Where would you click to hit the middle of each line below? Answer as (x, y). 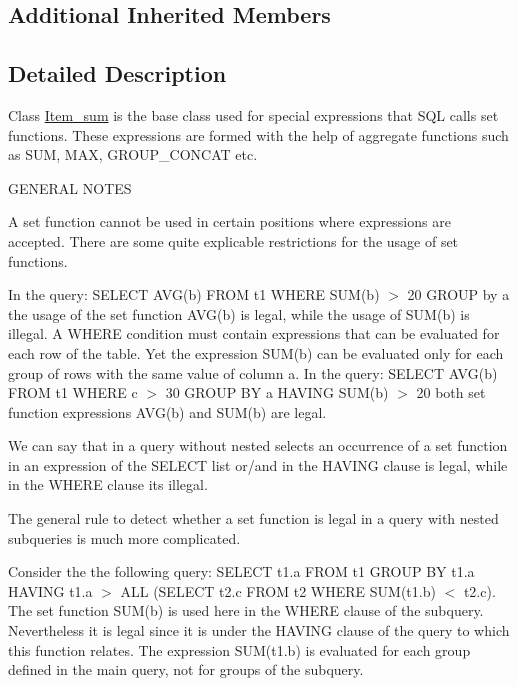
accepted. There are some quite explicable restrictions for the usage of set (233, 240)
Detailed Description (117, 73)
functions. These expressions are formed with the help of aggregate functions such (258, 134)
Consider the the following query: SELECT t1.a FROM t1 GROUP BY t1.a (241, 571)
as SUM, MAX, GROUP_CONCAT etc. (133, 154)
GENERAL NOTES (70, 187)
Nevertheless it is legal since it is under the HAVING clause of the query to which (259, 630)
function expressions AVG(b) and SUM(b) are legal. (167, 411)
